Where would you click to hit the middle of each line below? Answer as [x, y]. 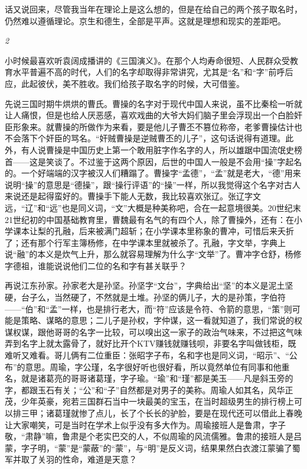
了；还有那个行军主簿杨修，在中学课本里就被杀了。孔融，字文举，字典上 [145, 242]
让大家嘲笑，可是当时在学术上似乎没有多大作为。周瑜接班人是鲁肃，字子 [145, 424]
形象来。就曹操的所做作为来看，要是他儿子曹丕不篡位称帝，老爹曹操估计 [153, 126]
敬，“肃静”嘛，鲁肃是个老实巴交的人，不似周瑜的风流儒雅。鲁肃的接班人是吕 [153, 436]
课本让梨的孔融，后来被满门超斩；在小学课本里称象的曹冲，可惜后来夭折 [153, 231]
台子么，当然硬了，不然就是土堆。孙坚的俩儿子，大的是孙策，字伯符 [153, 297]
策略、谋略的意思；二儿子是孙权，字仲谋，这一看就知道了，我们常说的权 [161, 320]
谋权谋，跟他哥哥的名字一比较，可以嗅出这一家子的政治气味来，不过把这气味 [153, 331]
